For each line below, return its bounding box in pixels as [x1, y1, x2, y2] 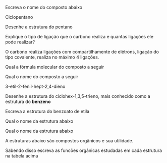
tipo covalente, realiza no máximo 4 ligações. [5, 54, 99, 60]
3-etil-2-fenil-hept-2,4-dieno [5, 83, 66, 89]
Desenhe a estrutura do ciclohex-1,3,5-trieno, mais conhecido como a [5, 93, 150, 99]
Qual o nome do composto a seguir [5, 74, 79, 80]
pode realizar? [5, 39, 35, 45]
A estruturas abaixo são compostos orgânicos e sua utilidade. [5, 138, 134, 143]
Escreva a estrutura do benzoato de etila [5, 108, 90, 114]
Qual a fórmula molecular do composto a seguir [5, 64, 104, 70]
